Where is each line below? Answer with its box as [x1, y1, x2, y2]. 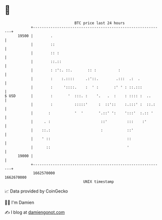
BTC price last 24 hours [74, 21, 125, 25]
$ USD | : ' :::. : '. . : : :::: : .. [4, 93, 151, 98]
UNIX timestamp [83, 179, 114, 184]
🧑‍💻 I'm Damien [4, 199, 35, 205]
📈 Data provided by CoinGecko [4, 188, 68, 194]
